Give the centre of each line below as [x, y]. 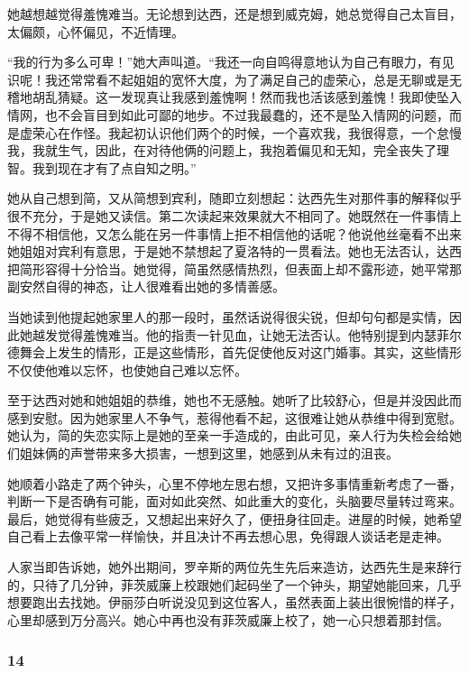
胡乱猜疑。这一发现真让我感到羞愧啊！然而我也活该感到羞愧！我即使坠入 [247, 97]
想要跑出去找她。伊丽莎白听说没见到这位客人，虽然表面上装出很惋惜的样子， [234, 602]
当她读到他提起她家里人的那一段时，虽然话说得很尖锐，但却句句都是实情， [228, 316]
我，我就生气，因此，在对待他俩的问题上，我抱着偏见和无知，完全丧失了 [222, 150]
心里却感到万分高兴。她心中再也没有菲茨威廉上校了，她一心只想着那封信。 [228, 619]
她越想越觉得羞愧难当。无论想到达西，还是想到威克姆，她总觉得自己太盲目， [234, 14]
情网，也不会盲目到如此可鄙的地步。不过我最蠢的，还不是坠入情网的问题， [228, 114]
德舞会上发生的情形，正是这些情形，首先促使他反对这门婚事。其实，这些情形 [234, 352]
